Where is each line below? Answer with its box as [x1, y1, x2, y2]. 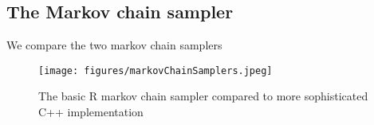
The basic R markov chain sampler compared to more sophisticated [38, 88, 368, 104]
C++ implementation [38, 104, 144, 120]
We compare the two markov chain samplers [6, 37, 222, 53]
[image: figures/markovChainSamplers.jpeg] [38, 64, 273, 76]
